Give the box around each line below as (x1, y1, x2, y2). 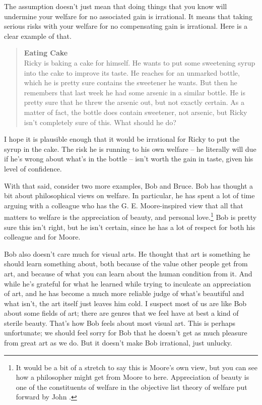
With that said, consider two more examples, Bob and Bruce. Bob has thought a (4, 180, 253, 191)
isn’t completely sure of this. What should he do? (24, 117, 176, 127)
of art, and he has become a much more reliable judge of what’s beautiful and (4, 288, 244, 299)
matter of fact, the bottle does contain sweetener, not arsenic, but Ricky (24, 106, 247, 117)
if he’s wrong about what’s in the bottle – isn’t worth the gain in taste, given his (4, 153, 253, 164)
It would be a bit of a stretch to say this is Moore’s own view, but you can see (16, 362, 258, 372)
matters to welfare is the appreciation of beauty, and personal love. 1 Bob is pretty (4, 210, 257, 222)
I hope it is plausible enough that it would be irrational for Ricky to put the (4, 134, 240, 144)
